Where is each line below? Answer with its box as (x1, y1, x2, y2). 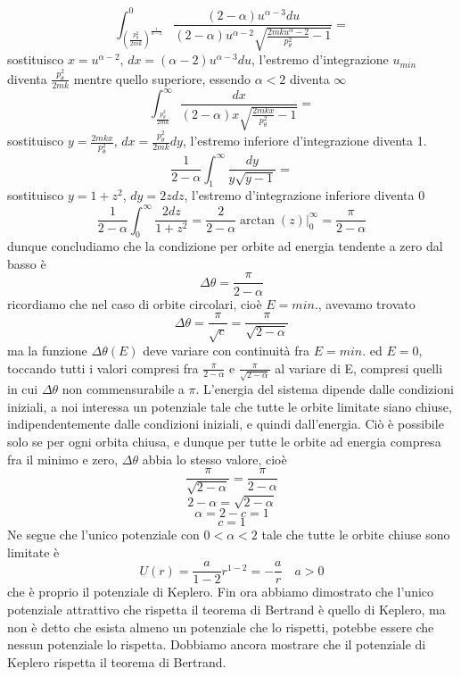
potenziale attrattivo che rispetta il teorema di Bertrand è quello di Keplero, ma (7, 600, 446, 619)
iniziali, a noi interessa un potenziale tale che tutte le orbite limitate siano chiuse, (7, 397, 452, 415)
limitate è (7, 542, 60, 561)
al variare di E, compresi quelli (275, 358, 443, 377)
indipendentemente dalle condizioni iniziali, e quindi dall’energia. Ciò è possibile (7, 414, 444, 433)
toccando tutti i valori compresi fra (7, 358, 199, 377)
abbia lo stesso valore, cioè (142, 449, 287, 468)
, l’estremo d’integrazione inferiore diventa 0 (184, 186, 425, 205)
